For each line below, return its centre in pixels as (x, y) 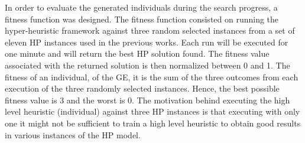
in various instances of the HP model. (73, 134)
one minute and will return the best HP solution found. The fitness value (137, 53)
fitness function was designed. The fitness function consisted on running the (142, 19)
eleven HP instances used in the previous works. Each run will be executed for (147, 42)
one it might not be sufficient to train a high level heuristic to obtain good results (153, 123)
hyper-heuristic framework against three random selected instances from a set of (150, 30)
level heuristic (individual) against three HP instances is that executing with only (152, 111)
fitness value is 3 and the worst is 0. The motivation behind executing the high (147, 100)
